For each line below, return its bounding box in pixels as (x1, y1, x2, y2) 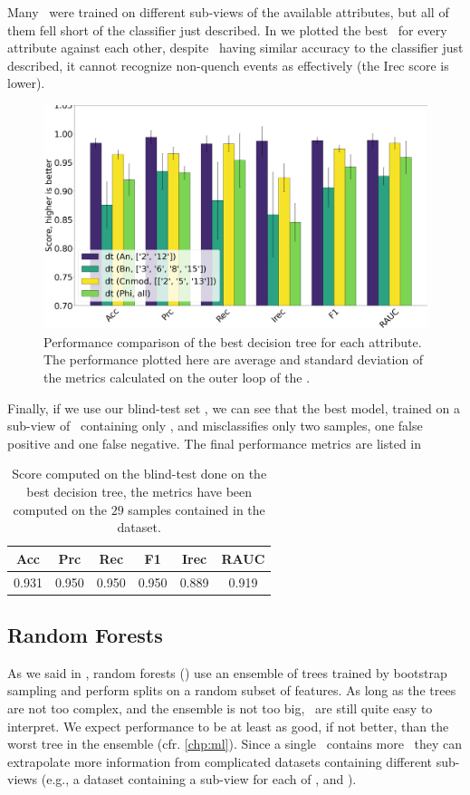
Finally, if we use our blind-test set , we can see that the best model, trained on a (7, 398, 460, 417)
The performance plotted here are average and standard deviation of (43, 350, 424, 369)
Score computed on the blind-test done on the (12, 464, 267, 483)
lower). (7, 73, 45, 92)
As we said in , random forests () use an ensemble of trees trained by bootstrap (7, 663, 447, 682)
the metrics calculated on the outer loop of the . (43, 367, 311, 386)
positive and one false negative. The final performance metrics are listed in (7, 433, 422, 452)
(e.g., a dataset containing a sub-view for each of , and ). (41, 770, 357, 789)
